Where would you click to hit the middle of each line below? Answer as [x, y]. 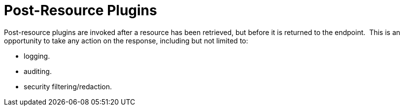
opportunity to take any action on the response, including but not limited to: [126, 40]
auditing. [38, 71]
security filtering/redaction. [68, 86]
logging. [37, 56]
